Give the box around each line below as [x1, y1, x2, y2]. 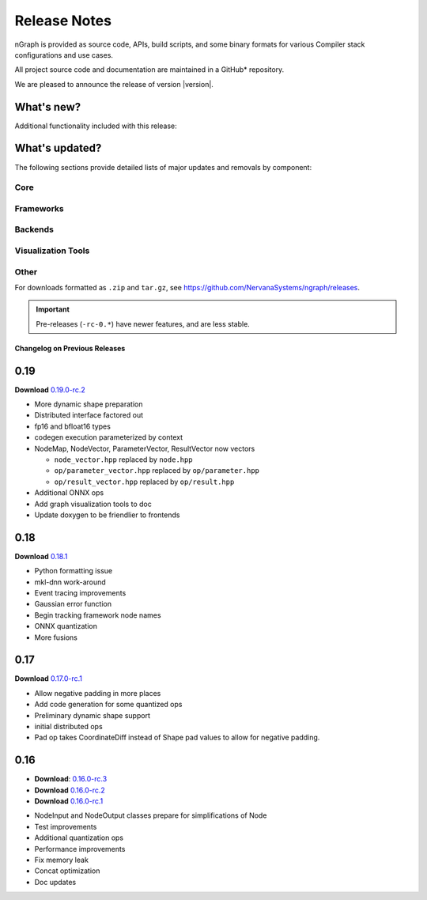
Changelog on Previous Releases [14, 343, 126, 353]
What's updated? [14, 142, 102, 155]
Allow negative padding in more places [34, 688, 161, 698]
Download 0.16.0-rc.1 [34, 796, 104, 806]
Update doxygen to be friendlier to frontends [34, 510, 180, 520]
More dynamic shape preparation [34, 399, 143, 409]
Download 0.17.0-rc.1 [14, 674, 83, 683]
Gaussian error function [34, 599, 112, 609]
